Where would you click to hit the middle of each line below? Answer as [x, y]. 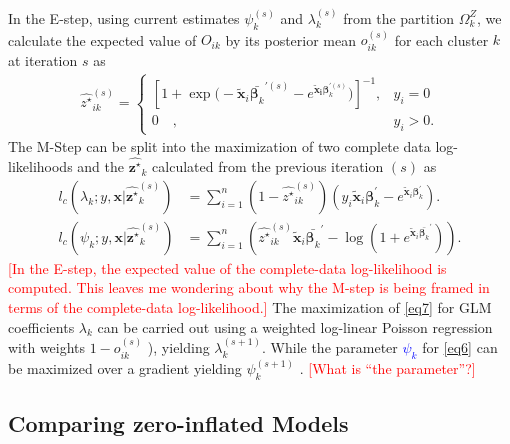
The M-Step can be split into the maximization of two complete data [219, 146]
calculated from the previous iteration [268, 166]
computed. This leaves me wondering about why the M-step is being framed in [249, 287]
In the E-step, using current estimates [124, 17]
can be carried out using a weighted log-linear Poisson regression [295, 326]
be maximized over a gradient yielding [125, 367]
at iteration [43, 59]
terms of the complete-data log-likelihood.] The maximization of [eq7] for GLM [250, 307]
